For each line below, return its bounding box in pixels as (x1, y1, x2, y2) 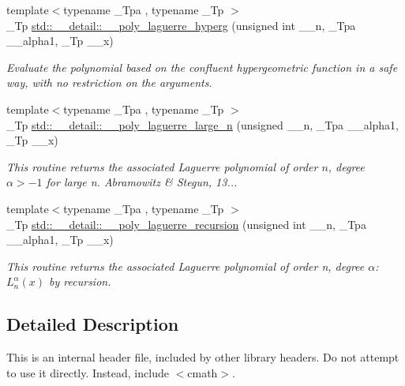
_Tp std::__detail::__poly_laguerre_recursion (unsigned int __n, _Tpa (6, 215, 366, 232)
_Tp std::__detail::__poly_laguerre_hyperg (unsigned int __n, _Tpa (6, 17, 356, 33)
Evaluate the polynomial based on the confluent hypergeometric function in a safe (6, 58, 398, 75)
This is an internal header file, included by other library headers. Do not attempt (6, 349, 399, 365)
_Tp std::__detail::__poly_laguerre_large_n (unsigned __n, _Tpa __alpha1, (6, 116, 399, 133)
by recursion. (49, 273, 111, 290)
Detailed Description (6, 312, 179, 336)
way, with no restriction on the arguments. (6, 74, 212, 91)
